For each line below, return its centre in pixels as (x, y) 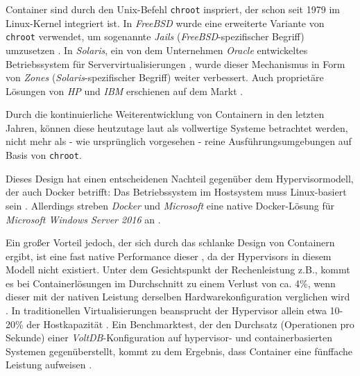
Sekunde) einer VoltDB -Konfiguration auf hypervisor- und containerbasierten (169, 337)
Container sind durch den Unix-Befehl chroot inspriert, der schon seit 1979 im (173, 9)
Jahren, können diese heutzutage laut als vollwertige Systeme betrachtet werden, (177, 127)
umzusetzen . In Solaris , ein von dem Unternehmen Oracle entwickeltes (157, 50)
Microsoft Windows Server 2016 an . (83, 219)
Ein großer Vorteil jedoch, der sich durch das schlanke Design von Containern (170, 242)
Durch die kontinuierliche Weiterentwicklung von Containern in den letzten (165, 114)
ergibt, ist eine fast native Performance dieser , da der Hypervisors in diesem (169, 256)
